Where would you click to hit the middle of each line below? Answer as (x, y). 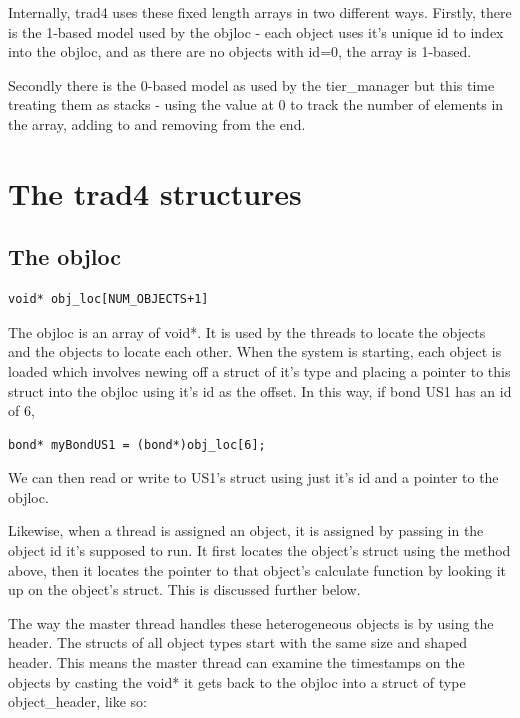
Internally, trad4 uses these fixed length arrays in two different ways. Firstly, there (260, 12)
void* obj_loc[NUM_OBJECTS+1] (108, 299)
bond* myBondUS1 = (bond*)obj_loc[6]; (137, 444)
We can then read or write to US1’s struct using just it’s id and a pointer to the (253, 477)
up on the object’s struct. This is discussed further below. (184, 589)
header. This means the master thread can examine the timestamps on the (236, 662)
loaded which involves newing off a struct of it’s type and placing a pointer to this (259, 370)
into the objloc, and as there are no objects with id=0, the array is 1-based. (240, 51)
